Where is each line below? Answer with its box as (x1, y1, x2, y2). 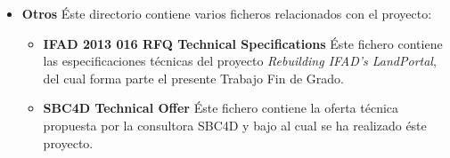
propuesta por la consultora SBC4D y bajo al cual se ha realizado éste (43, 115, 427, 134)
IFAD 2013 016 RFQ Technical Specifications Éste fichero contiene (43, 34, 443, 52)
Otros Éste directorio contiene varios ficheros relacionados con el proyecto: (21, 4, 432, 22)
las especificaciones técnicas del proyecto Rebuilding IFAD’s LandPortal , (43, 51, 437, 70)
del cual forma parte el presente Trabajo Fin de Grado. (43, 68, 344, 87)
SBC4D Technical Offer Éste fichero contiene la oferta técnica (43, 99, 399, 117)
